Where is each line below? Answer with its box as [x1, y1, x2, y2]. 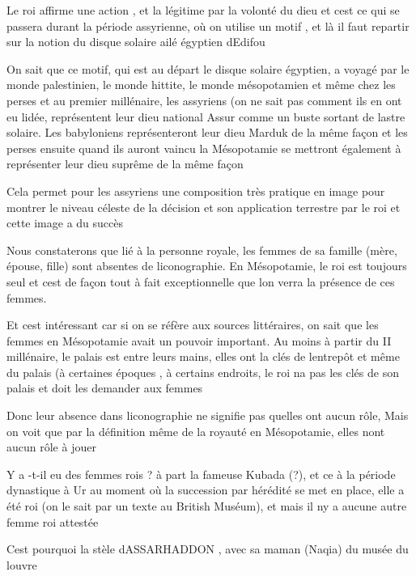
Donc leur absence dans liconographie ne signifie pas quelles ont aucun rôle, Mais [6, 407, 409, 424]
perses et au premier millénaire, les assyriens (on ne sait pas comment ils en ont [6, 91, 402, 108]
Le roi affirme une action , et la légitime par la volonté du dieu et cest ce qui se [6, 2, 400, 18]
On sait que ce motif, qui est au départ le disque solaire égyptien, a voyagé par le [6, 60, 410, 77]
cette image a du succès [6, 214, 123, 231]
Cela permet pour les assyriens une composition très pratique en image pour [6, 182, 385, 199]
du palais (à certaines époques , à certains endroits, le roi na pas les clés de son [6, 363, 399, 380]
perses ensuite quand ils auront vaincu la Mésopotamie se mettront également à [6, 139, 401, 156]
